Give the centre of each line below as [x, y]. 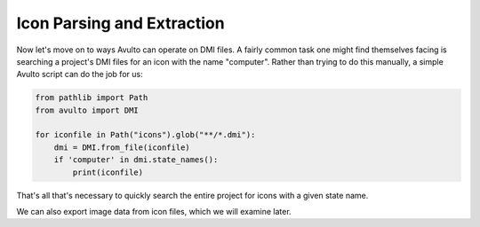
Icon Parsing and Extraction [121, 23]
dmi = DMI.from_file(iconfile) [122, 147]
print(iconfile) [108, 172]
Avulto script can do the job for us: [80, 74]
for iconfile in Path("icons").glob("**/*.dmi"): [145, 135]
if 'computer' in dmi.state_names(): [136, 160]
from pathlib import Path [92, 98]
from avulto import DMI [87, 110]
